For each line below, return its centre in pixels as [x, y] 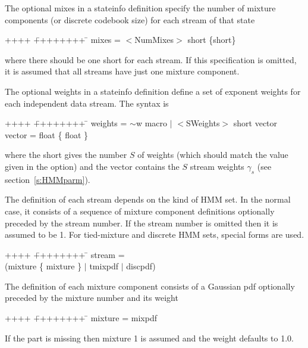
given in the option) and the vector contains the [92, 166]
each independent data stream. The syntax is [87, 103]
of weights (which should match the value [213, 155]
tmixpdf [104, 266]
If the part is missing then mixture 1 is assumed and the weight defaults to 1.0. [149, 338]
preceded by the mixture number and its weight [92, 298]
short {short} [212, 40]
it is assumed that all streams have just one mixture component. [122, 71]
